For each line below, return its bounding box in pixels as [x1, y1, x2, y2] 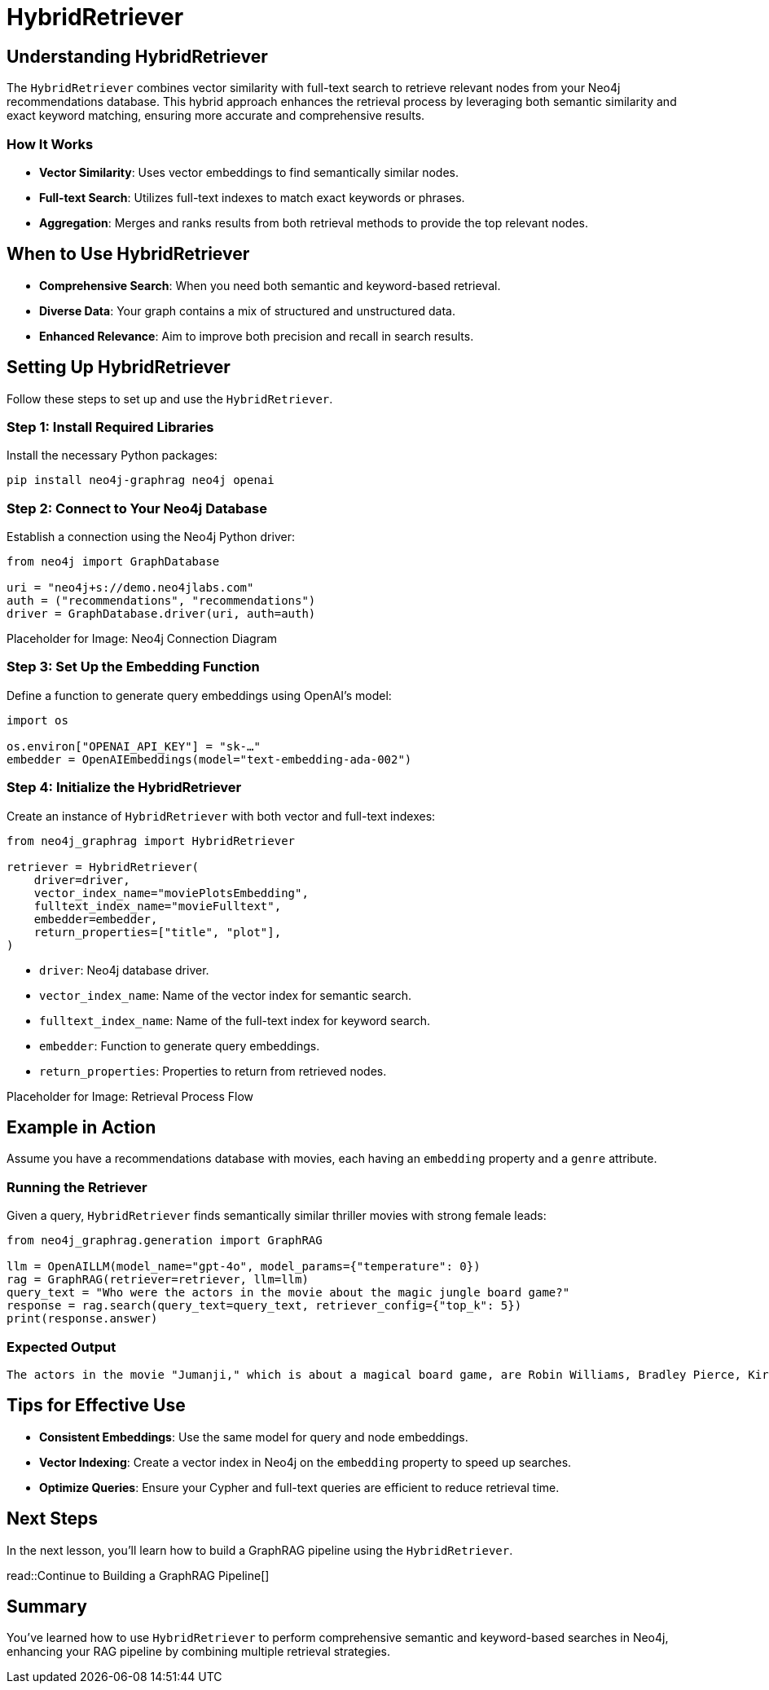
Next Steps [7, 1508, 98, 1529]
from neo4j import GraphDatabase [7, 555, 220, 569]
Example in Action [7, 1117, 156, 1138]
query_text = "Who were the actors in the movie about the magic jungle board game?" [7, 1286, 570, 1300]
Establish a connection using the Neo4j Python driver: [7, 530, 295, 544]
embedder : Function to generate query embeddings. [39, 1038, 320, 1053]
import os [7, 713, 68, 727]
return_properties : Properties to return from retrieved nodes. [39, 1063, 387, 1078]
